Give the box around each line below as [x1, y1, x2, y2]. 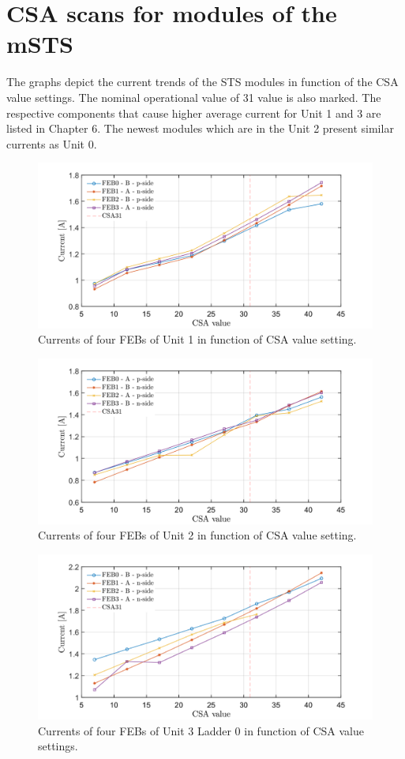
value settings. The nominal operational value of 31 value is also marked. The [6, 88, 381, 105]
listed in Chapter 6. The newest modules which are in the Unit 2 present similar [6, 120, 394, 137]
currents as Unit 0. [6, 135, 97, 152]
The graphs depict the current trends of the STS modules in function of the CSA [6, 73, 399, 90]
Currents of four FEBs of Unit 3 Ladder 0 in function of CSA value [38, 722, 364, 738]
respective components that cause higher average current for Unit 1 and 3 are [6, 104, 381, 121]
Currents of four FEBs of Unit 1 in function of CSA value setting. [38, 331, 357, 348]
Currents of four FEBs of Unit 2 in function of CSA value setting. [38, 527, 357, 543]
